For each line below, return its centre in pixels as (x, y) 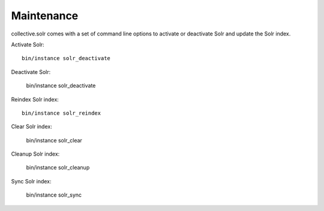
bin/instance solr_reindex (61, 113)
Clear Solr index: (31, 127)
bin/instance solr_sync (54, 195)
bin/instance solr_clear (54, 140)
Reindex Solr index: (35, 99)
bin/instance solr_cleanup (58, 168)
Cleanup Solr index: (35, 154)
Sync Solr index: (31, 181)
